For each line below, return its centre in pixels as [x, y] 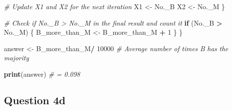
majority [16, 58]
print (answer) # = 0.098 [42, 74]
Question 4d [35, 100]
